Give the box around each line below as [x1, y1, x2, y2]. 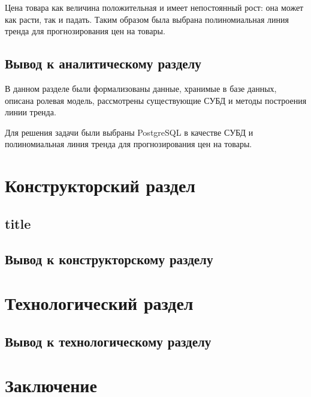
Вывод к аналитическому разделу [5, 54, 201, 73]
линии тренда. [5, 106, 56, 118]
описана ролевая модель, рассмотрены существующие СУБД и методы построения [5, 94, 307, 106]
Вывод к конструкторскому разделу [5, 249, 213, 268]
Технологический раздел [5, 291, 194, 315]
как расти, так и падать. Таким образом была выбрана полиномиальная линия [5, 13, 289, 25]
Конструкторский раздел [5, 173, 196, 198]
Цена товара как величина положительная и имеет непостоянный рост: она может [5, 1, 304, 13]
